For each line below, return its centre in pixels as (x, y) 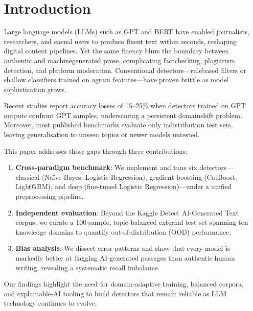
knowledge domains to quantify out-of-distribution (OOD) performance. (123, 231)
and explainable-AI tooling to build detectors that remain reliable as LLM (115, 293)
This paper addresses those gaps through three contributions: (96, 151)
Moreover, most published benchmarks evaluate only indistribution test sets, (118, 125)
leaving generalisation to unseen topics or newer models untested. (102, 134)
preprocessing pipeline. (49, 196)
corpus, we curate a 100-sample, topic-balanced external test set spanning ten (132, 222)
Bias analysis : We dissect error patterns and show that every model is (123, 248)
